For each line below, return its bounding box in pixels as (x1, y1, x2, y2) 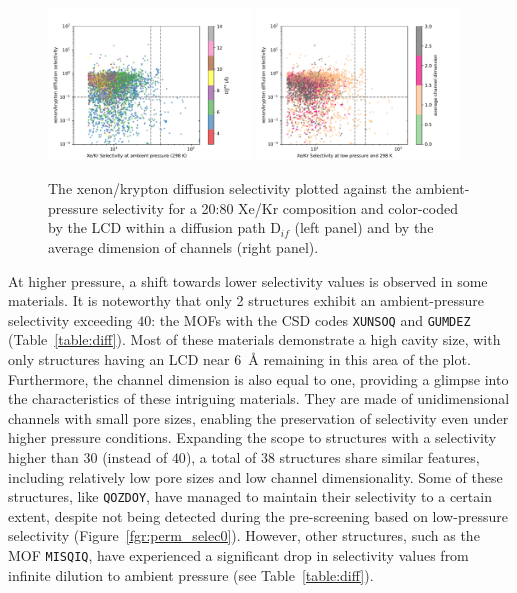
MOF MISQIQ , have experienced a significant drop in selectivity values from (8, 545, 469, 566)
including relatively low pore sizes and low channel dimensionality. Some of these (8, 466, 503, 487)
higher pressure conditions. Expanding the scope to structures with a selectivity (8, 427, 497, 448)
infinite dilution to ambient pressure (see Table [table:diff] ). (8, 564, 374, 585)
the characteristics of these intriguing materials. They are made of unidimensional (8, 388, 510, 409)
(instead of (102, 447, 168, 467)
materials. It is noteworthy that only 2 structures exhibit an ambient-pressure (8, 290, 484, 311)
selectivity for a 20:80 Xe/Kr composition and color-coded (102, 197, 458, 218)
